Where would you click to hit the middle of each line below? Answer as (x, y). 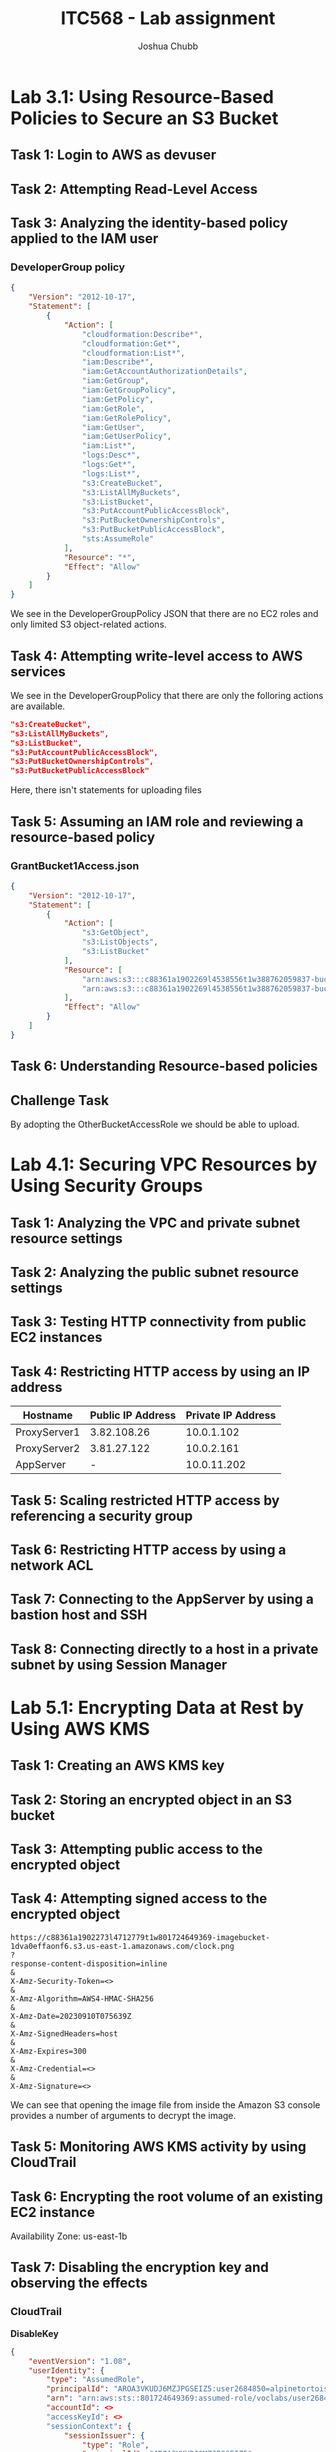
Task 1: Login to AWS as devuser (113, 155)
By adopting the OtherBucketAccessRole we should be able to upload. (155, 1124)
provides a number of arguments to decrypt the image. (123, 2115)
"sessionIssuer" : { (104, 2435)
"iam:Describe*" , (118, 362)
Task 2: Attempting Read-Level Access (134, 188)
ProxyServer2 (48, 1449)
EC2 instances (56, 1337)
